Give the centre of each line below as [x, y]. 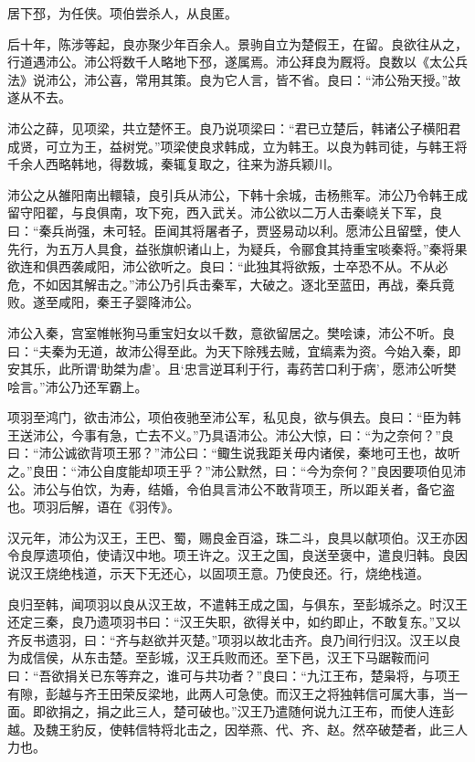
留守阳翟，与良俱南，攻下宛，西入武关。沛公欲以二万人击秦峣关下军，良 [225, 212]
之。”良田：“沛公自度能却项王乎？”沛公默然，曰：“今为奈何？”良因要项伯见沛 [237, 471]
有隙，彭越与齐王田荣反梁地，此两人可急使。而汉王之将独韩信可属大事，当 [231, 693]
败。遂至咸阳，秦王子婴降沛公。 [103, 302]
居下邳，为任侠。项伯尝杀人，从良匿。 [122, 13]
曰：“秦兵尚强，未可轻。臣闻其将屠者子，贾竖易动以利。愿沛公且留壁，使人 [234, 230]
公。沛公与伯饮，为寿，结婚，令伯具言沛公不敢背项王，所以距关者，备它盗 [231, 488]
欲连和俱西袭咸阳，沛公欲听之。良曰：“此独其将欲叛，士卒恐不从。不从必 [228, 266]
